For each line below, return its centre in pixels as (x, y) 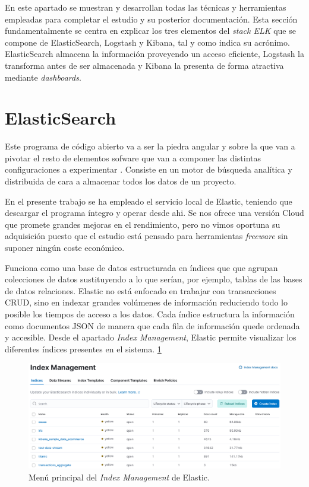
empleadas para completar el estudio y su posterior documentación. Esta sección (151, 19)
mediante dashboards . (43, 77)
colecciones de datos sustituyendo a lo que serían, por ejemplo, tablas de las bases (154, 279)
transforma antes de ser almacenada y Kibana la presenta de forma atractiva (144, 65)
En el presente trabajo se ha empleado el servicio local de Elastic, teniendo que (149, 201)
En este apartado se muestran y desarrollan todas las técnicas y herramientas (146, 7)
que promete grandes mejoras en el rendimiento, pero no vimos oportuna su (143, 224)
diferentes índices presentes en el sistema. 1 (83, 348)
